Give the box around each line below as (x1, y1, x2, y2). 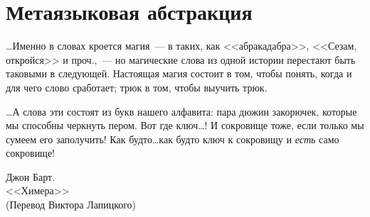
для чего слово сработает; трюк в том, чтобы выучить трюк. (6, 79, 268, 94)
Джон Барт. (6, 169, 55, 184)
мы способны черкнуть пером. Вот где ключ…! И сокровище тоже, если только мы (6, 118, 364, 133)
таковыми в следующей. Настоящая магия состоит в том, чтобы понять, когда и (6, 66, 352, 81)
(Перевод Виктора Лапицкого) (6, 197, 137, 212)
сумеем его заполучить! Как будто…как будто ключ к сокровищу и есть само (6, 131, 339, 146)
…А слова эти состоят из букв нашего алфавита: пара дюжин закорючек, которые (6, 104, 357, 118)
